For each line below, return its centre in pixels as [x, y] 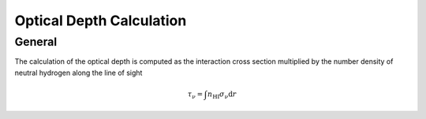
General [36, 42]
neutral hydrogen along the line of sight [78, 73]
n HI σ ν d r [222, 95]
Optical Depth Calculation [101, 20]
